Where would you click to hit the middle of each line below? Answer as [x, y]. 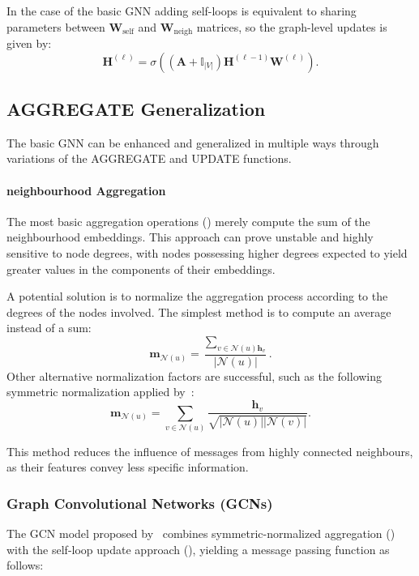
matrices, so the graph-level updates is [292, 26]
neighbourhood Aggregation [86, 190]
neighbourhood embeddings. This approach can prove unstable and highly [190, 237]
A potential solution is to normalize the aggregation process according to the [197, 296]
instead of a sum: [49, 328]
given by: [29, 43]
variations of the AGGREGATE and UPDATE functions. [149, 158]
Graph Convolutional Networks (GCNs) [140, 503]
